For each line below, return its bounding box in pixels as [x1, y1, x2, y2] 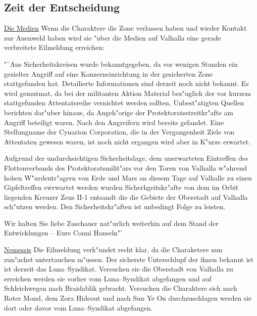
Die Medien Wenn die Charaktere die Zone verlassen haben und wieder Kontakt [4, 23, 247, 33]
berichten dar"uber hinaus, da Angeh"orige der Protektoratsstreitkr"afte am [4, 107, 233, 117]
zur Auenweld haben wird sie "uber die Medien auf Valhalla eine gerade [4, 32, 221, 43]
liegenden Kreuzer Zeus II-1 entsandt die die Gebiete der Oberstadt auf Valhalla [4, 191, 248, 202]
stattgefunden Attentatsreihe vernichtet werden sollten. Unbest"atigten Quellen [4, 97, 244, 108]
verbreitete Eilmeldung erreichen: [4, 42, 104, 52]
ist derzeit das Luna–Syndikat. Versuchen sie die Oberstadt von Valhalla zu [4, 264, 233, 274]
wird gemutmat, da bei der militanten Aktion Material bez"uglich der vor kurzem [4, 88, 251, 98]
